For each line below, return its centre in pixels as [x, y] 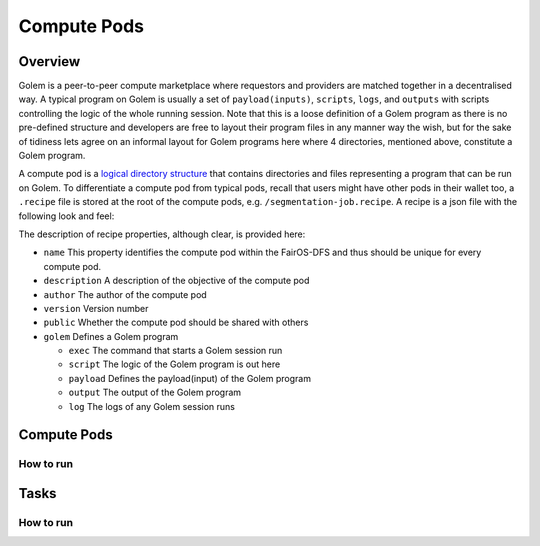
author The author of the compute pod [125, 294]
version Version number [96, 308]
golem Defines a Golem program [111, 336]
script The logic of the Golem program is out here [174, 364]
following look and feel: [66, 216]
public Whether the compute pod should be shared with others [176, 322]
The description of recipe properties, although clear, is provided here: [162, 234]
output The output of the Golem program [155, 392]
